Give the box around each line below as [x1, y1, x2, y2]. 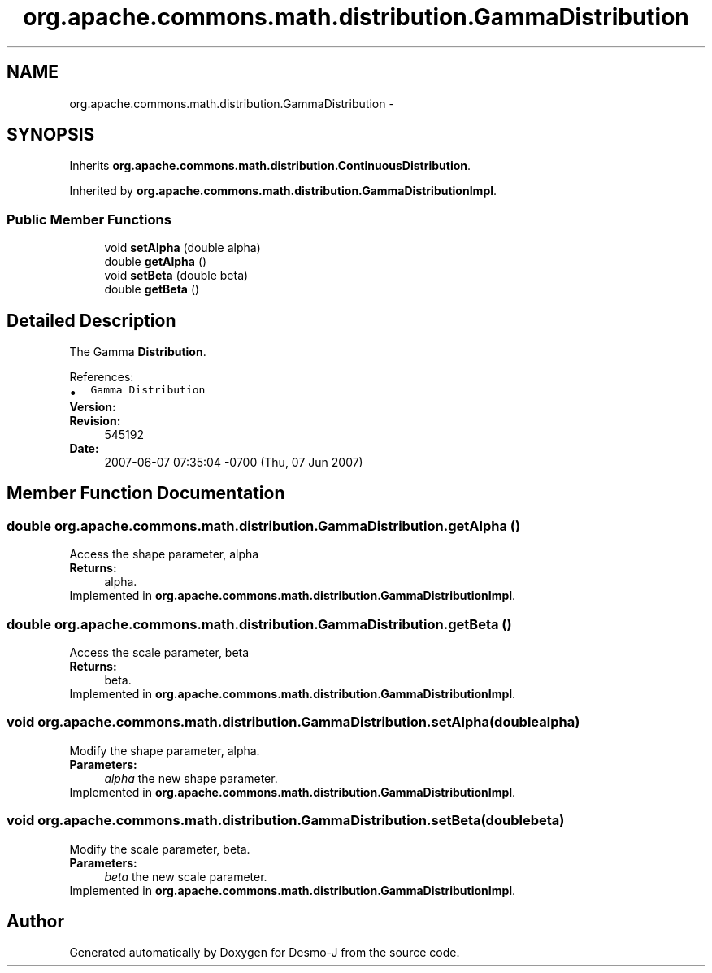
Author [7, 910, 64, 932]
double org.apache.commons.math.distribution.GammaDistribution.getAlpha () [7, 517, 521, 534]
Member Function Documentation [7, 483, 285, 504]
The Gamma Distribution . [69, 345, 206, 359]
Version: [69, 400, 116, 415]
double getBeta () [104, 282, 200, 297]
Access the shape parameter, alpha [69, 547, 259, 562]
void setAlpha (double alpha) [104, 241, 261, 255]
